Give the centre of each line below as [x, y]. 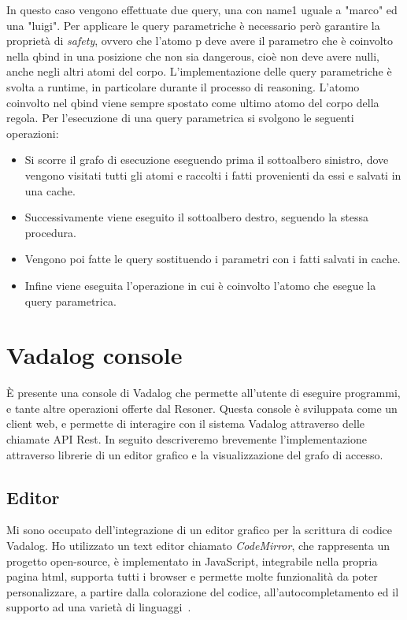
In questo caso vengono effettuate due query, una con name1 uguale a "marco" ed [202, 9]
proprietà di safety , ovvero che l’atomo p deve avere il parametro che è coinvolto [200, 41]
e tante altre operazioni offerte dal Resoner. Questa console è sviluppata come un [202, 408]
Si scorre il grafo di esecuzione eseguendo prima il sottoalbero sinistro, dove [207, 160]
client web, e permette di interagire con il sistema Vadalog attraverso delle [185, 423]
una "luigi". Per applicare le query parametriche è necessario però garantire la [193, 25]
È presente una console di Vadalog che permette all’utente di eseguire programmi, [203, 393]
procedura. [50, 232]
